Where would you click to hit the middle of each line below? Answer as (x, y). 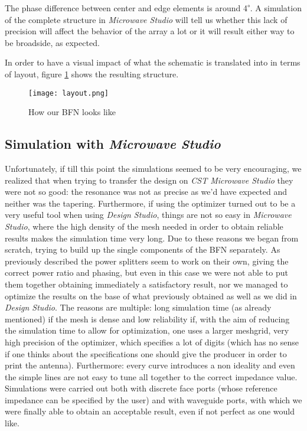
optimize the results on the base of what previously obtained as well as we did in (151, 296)
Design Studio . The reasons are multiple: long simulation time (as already (138, 307)
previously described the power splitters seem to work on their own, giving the (147, 261)
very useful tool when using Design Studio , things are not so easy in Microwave (148, 215)
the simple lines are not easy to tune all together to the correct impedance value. (151, 376)
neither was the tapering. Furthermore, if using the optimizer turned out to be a (150, 203)
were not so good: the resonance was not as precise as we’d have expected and (146, 192)
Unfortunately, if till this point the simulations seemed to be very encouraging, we (153, 169)
